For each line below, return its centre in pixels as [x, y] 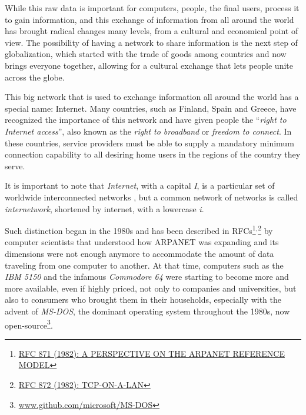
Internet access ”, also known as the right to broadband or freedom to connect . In [148, 131]
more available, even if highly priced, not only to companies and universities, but [151, 288]
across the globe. [35, 77]
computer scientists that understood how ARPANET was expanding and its [142, 242]
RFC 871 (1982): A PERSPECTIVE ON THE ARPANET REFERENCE [152, 353]
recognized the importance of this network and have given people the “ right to [146, 120]
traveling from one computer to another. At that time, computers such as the [144, 265]
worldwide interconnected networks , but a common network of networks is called [152, 197]
